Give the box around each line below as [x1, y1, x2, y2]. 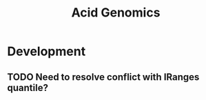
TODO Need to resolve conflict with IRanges [7, 71, 200, 83]
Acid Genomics [71, 5, 161, 21]
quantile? [7, 81, 48, 94]
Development [7, 43, 86, 59]
